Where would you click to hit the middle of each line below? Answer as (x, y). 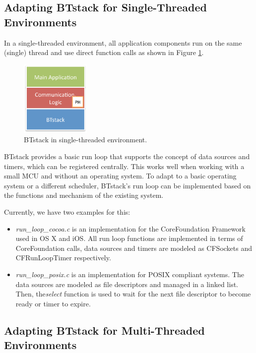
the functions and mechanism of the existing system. (84, 195)
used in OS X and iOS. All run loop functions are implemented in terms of (129, 238)
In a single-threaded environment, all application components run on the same (123, 42)
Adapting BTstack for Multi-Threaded (104, 330)
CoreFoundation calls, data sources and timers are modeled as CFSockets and (134, 248)
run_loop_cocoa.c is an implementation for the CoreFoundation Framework (130, 228)
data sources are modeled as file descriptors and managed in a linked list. (127, 284)
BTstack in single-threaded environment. (86, 140)
